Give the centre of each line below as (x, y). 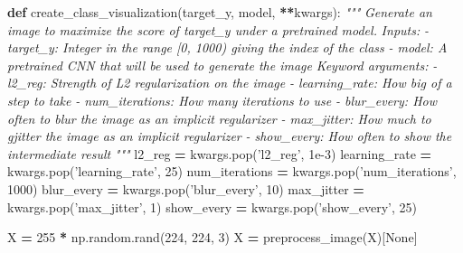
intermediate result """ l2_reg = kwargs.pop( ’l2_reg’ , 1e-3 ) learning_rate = (220, 153)
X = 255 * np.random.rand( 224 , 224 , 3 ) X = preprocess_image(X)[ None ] (213, 237)
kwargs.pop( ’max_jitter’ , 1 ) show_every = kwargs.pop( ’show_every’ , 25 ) (212, 206)
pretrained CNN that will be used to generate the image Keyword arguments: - (222, 65)
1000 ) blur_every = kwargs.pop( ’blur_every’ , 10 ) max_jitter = (186, 188)
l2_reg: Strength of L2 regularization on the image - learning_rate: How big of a (230, 83)
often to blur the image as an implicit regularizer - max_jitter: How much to (219, 118)
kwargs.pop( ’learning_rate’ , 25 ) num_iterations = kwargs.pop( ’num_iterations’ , (232, 171)
